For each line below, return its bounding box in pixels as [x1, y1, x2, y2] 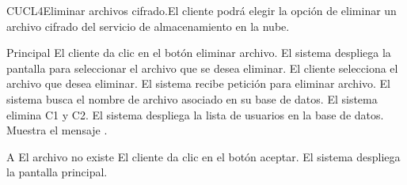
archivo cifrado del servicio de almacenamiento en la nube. [6, 17, 290, 34]
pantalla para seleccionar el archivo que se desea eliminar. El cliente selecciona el [6, 59, 398, 76]
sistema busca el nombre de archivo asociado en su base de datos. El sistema [6, 90, 378, 107]
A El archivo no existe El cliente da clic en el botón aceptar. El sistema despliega [6, 148, 401, 164]
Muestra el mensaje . [6, 122, 108, 138]
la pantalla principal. [6, 164, 108, 180]
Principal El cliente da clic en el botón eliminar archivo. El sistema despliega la [6, 44, 391, 61]
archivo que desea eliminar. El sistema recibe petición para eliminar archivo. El [6, 75, 391, 92]
